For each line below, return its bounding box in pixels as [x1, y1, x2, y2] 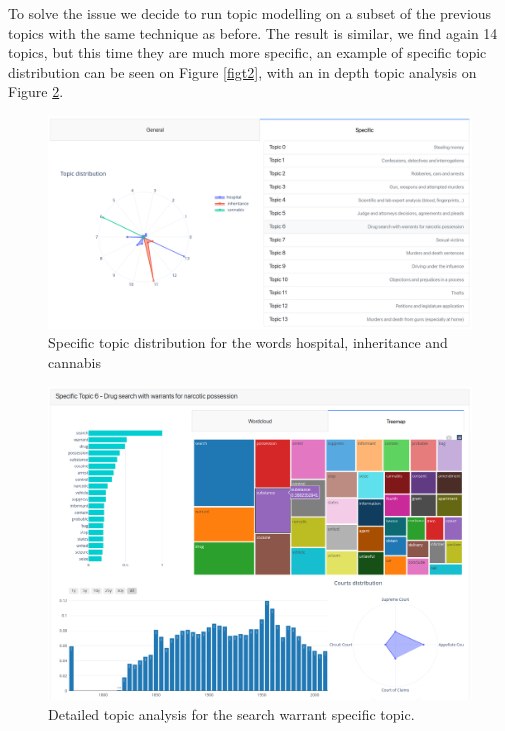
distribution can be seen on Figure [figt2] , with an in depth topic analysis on [8, 61, 477, 82]
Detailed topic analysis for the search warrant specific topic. [48, 703, 415, 724]
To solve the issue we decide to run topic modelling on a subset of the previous [8, 3, 492, 23]
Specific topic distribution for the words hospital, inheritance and [48, 332, 448, 353]
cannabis [48, 351, 101, 372]
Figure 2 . [8, 81, 64, 102]
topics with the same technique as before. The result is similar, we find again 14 [8, 22, 498, 43]
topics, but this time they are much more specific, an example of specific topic [8, 42, 487, 63]
